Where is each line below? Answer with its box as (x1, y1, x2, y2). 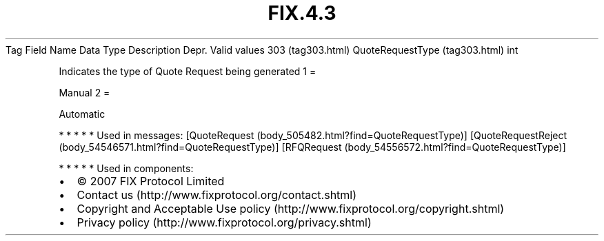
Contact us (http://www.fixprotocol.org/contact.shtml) (77, 187, 357, 202)
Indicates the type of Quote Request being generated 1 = (59, 65, 316, 77)
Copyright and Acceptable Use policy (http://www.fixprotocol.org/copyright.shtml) (77, 201, 505, 216)
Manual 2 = (59, 86, 110, 98)
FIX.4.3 (268, 1, 336, 25)
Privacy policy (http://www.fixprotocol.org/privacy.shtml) (77, 215, 372, 229)
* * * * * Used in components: (59, 162, 194, 174)
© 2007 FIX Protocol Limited (77, 174, 225, 188)
